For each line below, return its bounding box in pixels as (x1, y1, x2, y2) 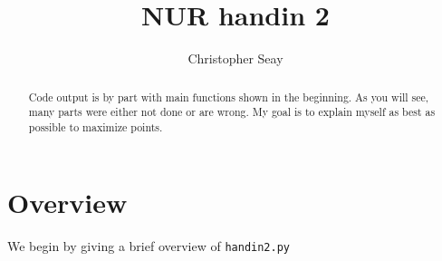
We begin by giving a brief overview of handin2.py (7, 237, 291, 256)
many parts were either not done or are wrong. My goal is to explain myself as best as (28, 104, 436, 120)
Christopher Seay (187, 49, 283, 68)
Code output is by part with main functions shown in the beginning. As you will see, (28, 89, 429, 104)
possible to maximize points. (28, 119, 163, 134)
